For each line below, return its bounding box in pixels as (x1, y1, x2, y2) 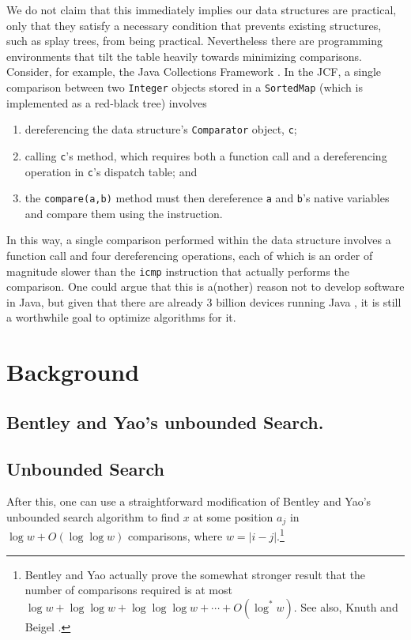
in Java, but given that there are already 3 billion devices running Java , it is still (6, 293, 402, 310)
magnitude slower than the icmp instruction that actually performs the (6, 262, 349, 279)
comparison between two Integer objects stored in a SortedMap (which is (6, 78, 363, 95)
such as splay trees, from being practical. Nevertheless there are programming (6, 32, 383, 49)
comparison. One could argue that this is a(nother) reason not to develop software (6, 278, 405, 295)
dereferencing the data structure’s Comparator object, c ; (25, 121, 297, 137)
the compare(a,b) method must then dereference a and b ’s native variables (25, 190, 390, 206)
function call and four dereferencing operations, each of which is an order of (6, 247, 373, 264)
